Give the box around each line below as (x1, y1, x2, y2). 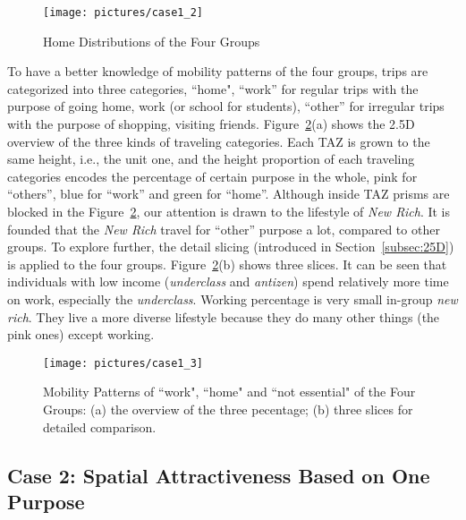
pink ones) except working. (7, 325, 155, 344)
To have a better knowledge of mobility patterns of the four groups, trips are (7, 62, 428, 81)
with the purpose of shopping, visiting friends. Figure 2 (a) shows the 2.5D (7, 115, 415, 133)
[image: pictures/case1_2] (43, 6, 203, 19)
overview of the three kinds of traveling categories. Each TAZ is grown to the (7, 132, 430, 150)
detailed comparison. (43, 417, 157, 436)
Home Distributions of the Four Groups (43, 31, 260, 50)
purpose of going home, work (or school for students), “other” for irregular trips (7, 97, 445, 115)
